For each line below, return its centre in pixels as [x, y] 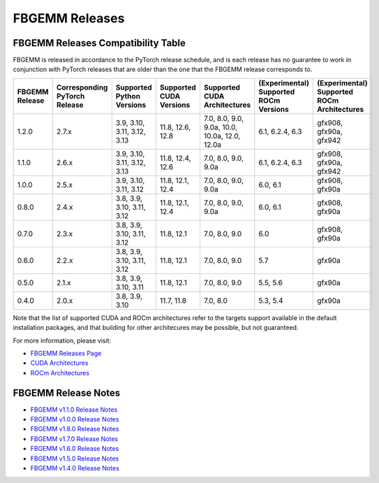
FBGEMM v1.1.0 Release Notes [74, 410]
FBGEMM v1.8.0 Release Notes [75, 429]
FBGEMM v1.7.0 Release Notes [74, 439]
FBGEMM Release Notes [67, 392]
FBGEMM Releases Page [66, 354]
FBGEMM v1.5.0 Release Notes [75, 459]
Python [128, 96]
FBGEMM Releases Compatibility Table [99, 43]
